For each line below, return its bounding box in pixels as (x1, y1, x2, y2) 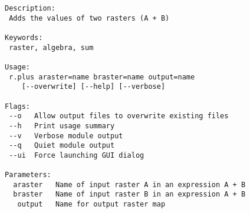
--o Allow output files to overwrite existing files (9, 112, 229, 121)
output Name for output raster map (17, 200, 166, 209)
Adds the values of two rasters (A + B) (9, 14, 170, 22)
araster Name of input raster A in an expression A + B (13, 180, 246, 189)
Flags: (5, 102, 30, 111)
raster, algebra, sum (9, 43, 94, 52)
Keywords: (5, 33, 43, 42)
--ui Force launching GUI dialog (9, 151, 144, 159)
